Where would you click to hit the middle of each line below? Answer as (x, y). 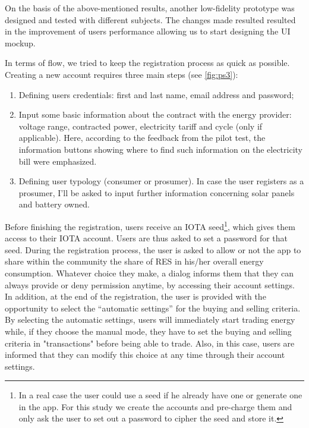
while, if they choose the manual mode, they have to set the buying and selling (148, 331)
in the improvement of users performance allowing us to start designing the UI (148, 31)
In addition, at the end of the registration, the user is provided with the (135, 296)
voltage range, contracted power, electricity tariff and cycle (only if (141, 126)
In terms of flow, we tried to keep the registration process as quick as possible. (147, 63)
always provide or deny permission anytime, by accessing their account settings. (150, 284)
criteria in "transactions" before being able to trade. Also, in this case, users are (150, 343)
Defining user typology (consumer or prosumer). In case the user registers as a (161, 181)
